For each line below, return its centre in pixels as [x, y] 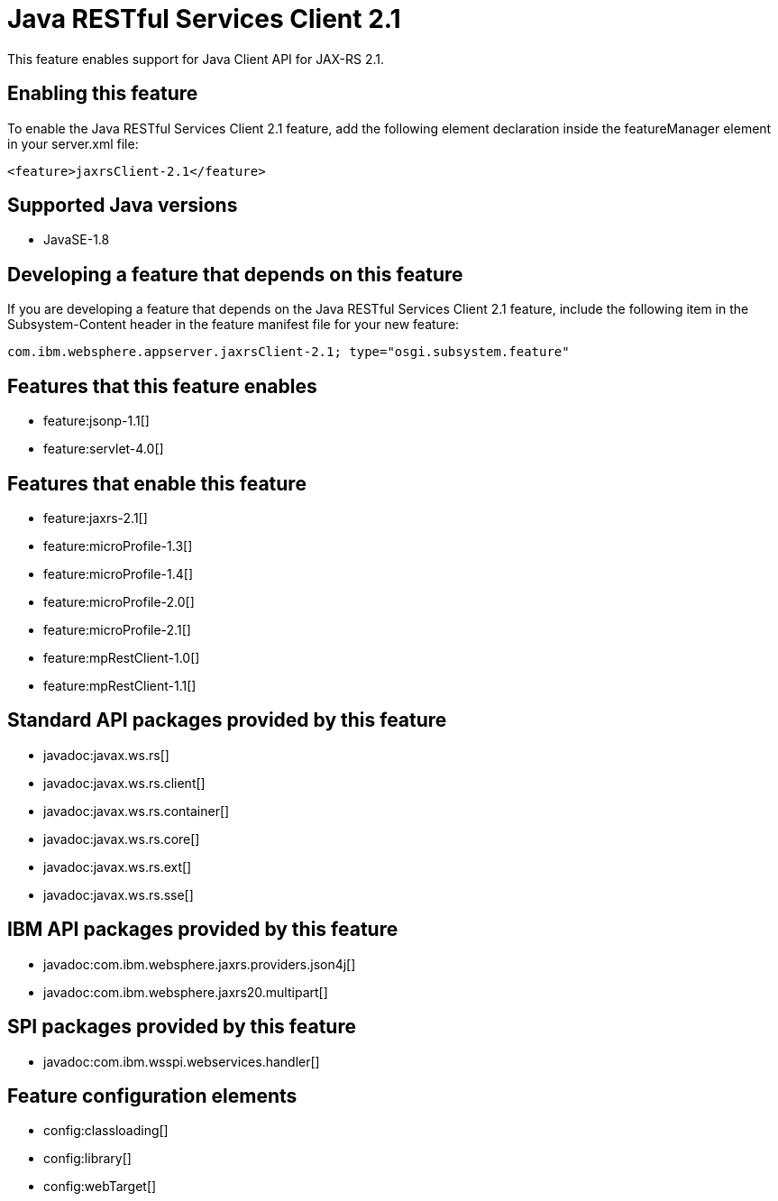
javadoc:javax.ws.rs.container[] [137, 811]
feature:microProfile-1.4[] [119, 573]
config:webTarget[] [100, 1187]
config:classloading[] [106, 1131]
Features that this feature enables [162, 386]
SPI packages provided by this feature [182, 1027]
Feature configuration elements [152, 1096]
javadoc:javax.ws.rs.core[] [122, 839]
